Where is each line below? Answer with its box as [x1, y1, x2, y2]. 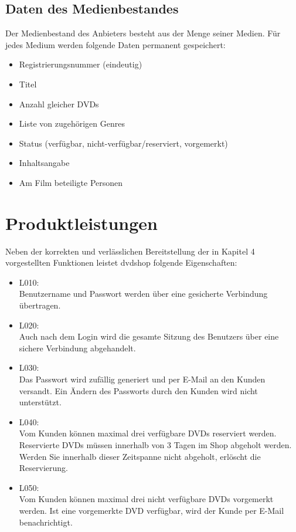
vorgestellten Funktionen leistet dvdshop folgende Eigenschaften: [5, 256, 237, 269]
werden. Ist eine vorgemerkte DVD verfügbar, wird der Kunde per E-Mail [19, 504, 284, 516]
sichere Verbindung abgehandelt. [19, 341, 136, 354]
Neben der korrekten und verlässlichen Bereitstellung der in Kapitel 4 [5, 245, 255, 257]
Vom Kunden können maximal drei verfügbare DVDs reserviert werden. [19, 427, 277, 439]
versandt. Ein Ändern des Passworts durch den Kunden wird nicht [19, 384, 258, 397]
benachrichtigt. [19, 516, 73, 528]
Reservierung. [19, 462, 68, 474]
